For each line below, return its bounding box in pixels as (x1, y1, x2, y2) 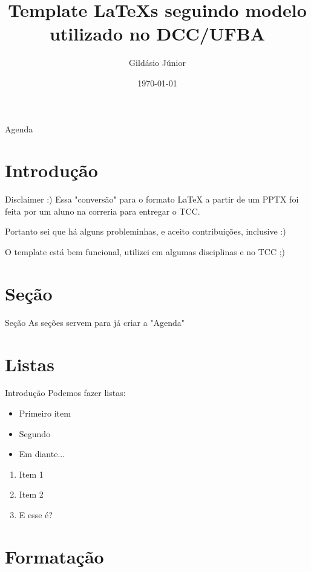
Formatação (5, 544, 104, 568)
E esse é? (19, 509, 53, 521)
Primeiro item (19, 407, 71, 420)
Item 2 (19, 488, 44, 501)
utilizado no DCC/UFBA (49, 21, 266, 46)
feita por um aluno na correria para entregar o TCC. (5, 204, 200, 217)
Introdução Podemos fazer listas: (5, 386, 126, 399)
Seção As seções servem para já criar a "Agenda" (5, 316, 185, 328)
